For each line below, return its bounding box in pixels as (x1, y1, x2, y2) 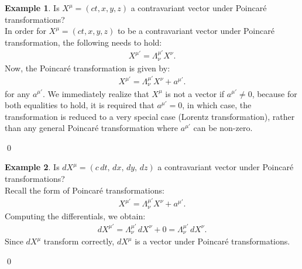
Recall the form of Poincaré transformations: (5, 184, 164, 196)
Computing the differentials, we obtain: (5, 209, 146, 222)
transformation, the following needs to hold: (5, 36, 162, 48)
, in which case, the (182, 99, 252, 111)
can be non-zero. (193, 122, 253, 134)
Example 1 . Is (5, 2, 60, 13)
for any (5, 87, 30, 99)
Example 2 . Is (5, 161, 60, 173)
